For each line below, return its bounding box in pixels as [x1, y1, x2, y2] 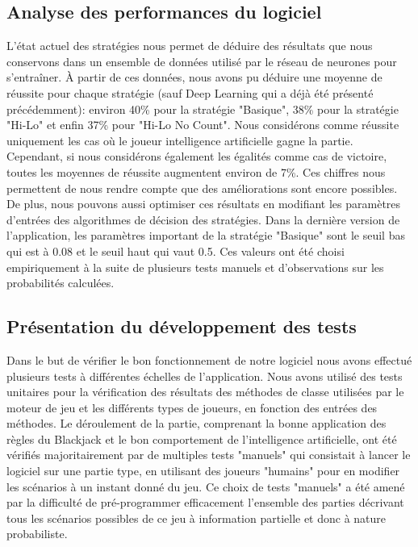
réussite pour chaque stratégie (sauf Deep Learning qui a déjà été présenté [6, 84, 374, 101]
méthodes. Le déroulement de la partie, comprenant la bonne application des [6, 415, 387, 432]
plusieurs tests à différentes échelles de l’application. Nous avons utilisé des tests [6, 367, 403, 384]
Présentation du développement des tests [6, 314, 357, 339]
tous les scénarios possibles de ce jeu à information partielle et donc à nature [6, 509, 387, 526]
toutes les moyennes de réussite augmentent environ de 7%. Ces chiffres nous [6, 163, 386, 180]
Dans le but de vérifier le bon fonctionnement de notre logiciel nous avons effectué [6, 351, 412, 368]
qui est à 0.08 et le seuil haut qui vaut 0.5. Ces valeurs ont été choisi [6, 242, 345, 259]
